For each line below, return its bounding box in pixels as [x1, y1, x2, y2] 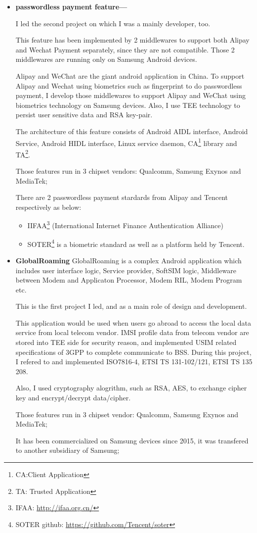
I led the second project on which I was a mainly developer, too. [15, 18, 211, 28]
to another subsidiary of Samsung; [15, 445, 120, 455]
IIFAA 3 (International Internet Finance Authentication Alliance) [27, 219, 223, 231]
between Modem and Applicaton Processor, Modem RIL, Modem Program [15, 275, 242, 285]
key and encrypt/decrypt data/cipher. [15, 392, 131, 403]
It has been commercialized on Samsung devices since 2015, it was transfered [15, 435, 249, 445]
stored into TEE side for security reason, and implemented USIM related [15, 337, 237, 347]
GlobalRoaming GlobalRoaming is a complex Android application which [15, 255, 242, 265]
